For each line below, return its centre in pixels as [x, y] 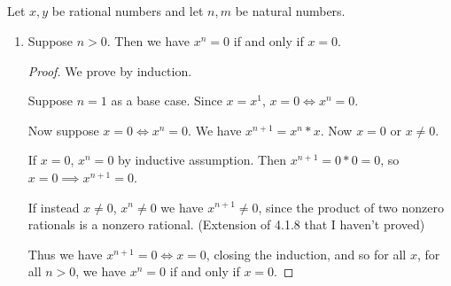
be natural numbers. [290, 11]
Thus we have [65, 254]
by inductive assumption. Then [202, 160]
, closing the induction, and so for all [306, 254]
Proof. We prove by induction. [110, 70]
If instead [54, 207]
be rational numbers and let [128, 11]
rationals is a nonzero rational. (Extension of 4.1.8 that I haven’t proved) [226, 224]
